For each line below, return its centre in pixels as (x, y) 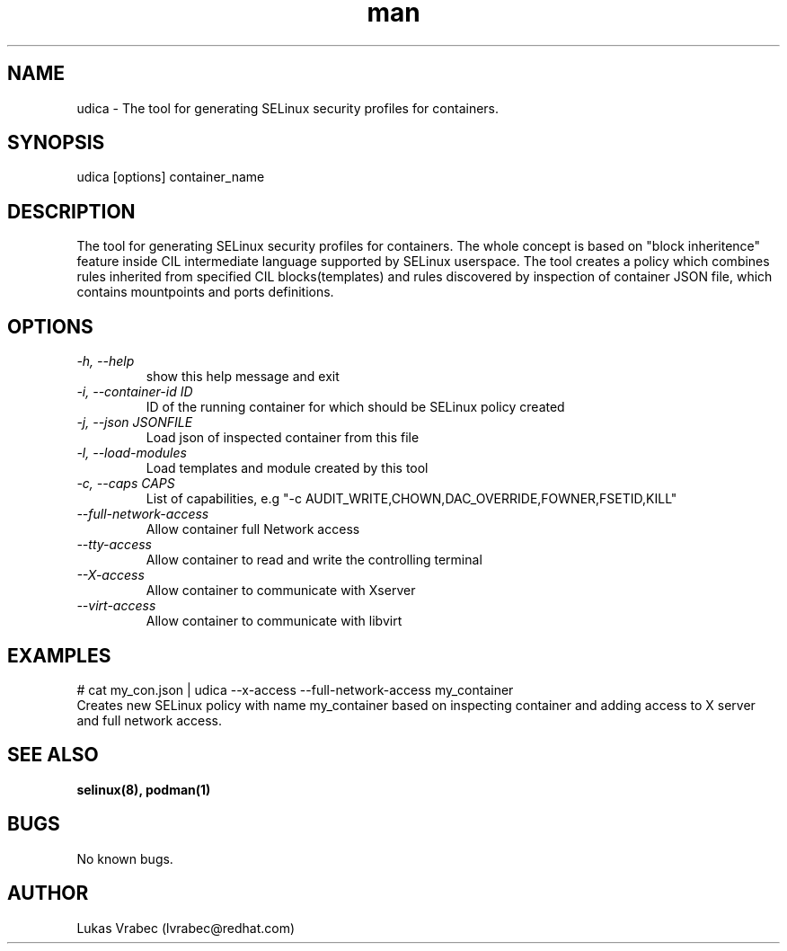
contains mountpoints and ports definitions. (205, 292)
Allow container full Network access (253, 529)
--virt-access (116, 606)
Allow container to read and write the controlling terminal (314, 560)
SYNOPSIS (56, 143)
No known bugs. (125, 858)
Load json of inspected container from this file (283, 438)
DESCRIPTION (71, 211)
